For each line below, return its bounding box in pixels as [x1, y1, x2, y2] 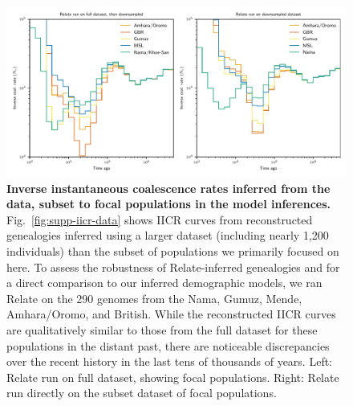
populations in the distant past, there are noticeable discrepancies [6, 337, 330, 354]
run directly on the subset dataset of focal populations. [6, 384, 277, 401]
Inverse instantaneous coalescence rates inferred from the [6, 179, 331, 196]
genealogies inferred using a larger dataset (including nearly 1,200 [6, 227, 329, 244]
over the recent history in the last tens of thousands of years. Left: [6, 353, 333, 370]
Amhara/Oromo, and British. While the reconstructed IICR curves [6, 306, 336, 322]
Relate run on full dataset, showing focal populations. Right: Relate [6, 368, 339, 385]
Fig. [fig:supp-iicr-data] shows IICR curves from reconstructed [6, 211, 313, 228]
